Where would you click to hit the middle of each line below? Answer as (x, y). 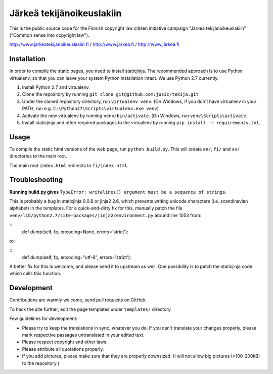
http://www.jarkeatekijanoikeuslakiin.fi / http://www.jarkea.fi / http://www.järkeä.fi (94, 44)
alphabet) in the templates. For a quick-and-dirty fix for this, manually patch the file (96, 208)
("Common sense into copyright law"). (49, 35)
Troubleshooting (36, 180)
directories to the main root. (38, 156)
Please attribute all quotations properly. (63, 349)
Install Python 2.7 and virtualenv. (56, 87)
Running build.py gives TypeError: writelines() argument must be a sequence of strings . (118, 192)
